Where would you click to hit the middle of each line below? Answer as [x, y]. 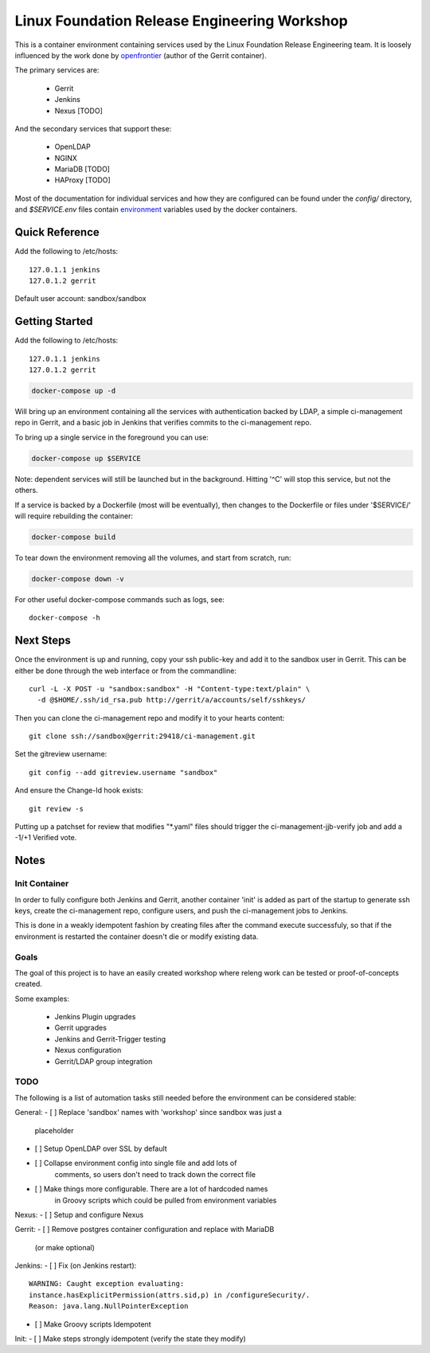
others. [27, 491]
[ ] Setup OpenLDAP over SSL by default [101, 1148]
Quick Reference [57, 232]
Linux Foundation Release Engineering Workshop [181, 21]
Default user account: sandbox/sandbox [80, 299]
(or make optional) [65, 1247]
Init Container [42, 884]
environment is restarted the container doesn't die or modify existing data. [137, 937]
